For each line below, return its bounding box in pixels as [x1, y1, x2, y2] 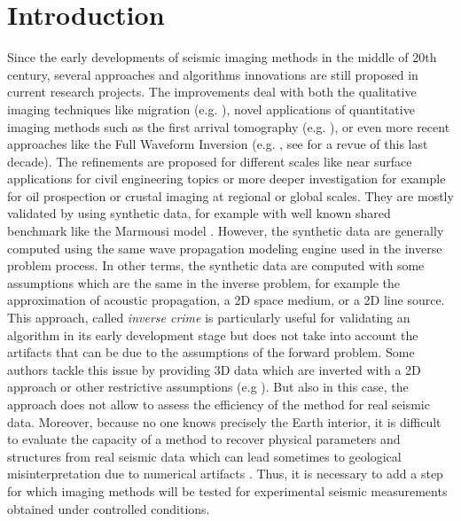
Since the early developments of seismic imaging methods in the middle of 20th [7, 48, 437, 66]
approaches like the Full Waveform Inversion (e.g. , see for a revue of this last [7, 135, 428, 153]
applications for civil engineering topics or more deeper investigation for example [7, 169, 446, 188]
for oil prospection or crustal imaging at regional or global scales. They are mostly [7, 186, 454, 205]
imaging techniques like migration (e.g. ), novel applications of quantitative [7, 99, 415, 118]
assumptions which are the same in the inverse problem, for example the [7, 273, 401, 292]
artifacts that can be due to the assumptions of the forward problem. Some [7, 343, 415, 362]
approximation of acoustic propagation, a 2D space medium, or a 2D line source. [7, 291, 445, 309]
